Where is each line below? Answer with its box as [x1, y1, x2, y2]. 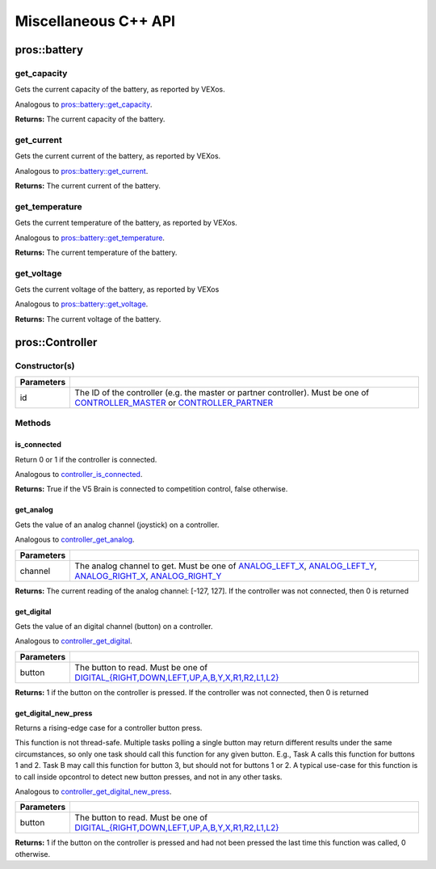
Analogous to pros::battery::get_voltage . [15, 299, 149, 309]
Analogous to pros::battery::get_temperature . [15, 233, 166, 243]
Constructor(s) [15, 360, 75, 371]
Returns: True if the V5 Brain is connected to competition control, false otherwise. [15, 484, 288, 494]
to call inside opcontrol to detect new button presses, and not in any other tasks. [15, 772, 283, 782]
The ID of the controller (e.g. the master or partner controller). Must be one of [74, 387, 370, 399]
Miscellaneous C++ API [15, 12, 176, 30]
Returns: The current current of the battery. [15, 181, 161, 191]
